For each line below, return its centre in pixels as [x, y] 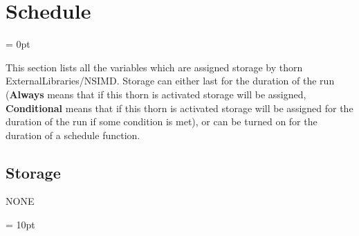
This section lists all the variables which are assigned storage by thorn [154, 67]
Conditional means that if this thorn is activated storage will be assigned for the [179, 108]
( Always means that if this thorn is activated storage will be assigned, [156, 94]
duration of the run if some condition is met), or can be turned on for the [162, 121]
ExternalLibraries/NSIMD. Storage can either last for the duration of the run [170, 81]
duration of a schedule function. [73, 135]
